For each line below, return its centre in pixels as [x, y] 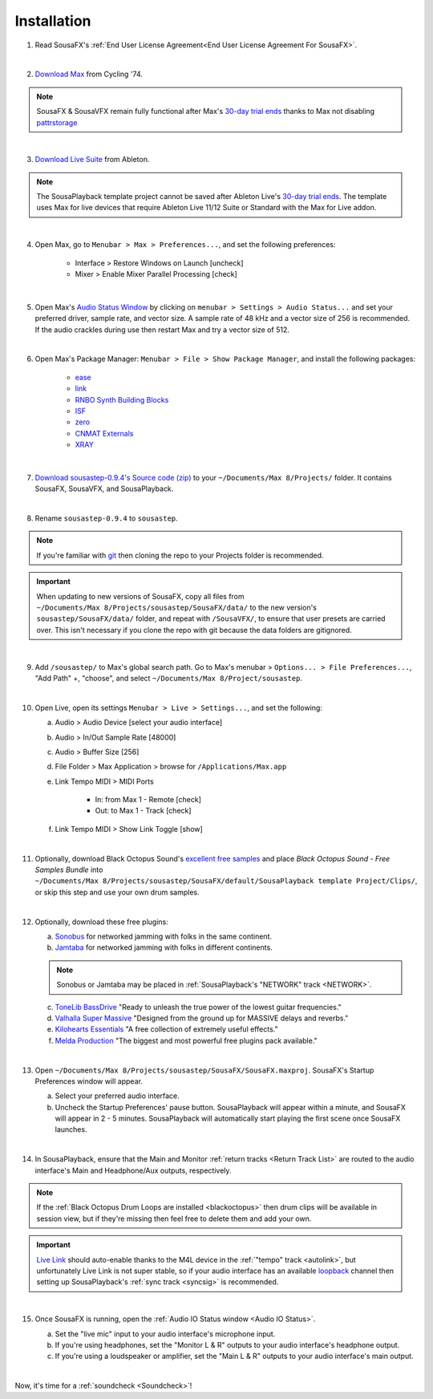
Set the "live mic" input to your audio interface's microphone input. [165, 1334]
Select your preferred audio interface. [117, 1096]
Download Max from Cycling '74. [89, 74]
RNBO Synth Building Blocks [122, 399]
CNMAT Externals [104, 433]
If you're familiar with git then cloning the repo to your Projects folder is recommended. [180, 555]
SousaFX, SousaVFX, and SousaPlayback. [104, 489]
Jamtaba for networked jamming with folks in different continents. [164, 947]
